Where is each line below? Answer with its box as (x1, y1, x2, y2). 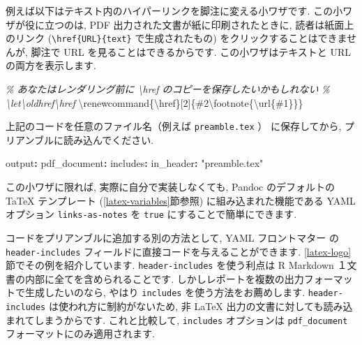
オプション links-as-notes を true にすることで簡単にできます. (6, 207, 297, 221)
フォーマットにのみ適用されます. (6, 326, 155, 341)
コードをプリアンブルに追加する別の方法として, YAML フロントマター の (6, 230, 339, 244)
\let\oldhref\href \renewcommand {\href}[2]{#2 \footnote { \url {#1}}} (6, 95, 303, 110)
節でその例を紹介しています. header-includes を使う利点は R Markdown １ (6, 258, 347, 272)
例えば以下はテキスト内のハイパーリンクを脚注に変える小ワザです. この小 (6, 3, 343, 17)
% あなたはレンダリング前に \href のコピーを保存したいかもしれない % (6, 82, 330, 96)
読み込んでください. (63, 132, 154, 147)
